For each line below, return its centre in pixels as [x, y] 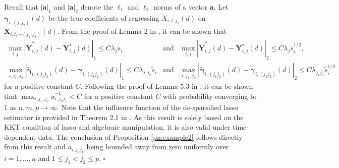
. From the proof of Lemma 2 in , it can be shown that [142, 31]
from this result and [35, 147]
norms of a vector [181, 7]
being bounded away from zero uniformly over [158, 147]
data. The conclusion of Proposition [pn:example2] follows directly [140, 136]
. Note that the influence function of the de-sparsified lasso [148, 107]
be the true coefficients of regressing [104, 18]
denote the [97, 7]
